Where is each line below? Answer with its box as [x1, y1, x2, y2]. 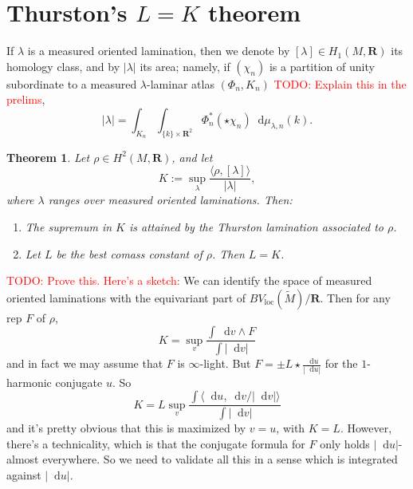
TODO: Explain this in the [273, 75, 407, 92]
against [6, 466, 41, 483]
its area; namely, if [140, 57, 230, 74]
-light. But [199, 355, 251, 372]
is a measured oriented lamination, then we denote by [27, 42, 290, 59]
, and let [171, 148, 213, 165]
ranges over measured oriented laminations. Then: [48, 191, 293, 208]
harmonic [6, 373, 52, 390]
